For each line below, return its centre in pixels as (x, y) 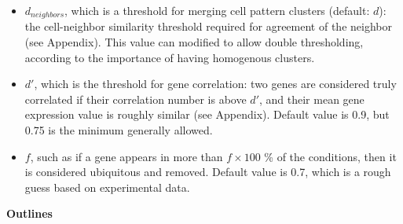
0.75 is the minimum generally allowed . (119, 130)
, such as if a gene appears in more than (126, 156)
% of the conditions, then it (330, 156)
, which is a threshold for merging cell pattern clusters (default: (217, 10)
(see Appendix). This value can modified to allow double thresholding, (194, 42)
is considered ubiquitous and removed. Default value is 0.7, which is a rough (208, 172)
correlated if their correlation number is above (136, 99)
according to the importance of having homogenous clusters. (170, 57)
